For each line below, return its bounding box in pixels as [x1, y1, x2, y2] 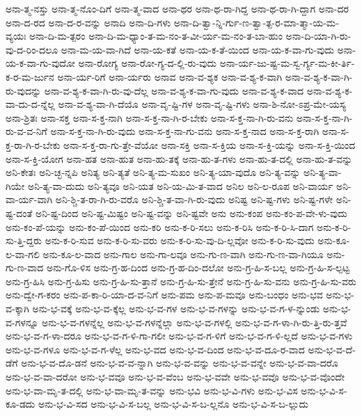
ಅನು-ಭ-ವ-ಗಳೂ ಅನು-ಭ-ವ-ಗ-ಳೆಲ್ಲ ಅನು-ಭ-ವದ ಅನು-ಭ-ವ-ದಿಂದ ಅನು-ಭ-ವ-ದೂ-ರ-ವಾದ [6, 342, 305, 356]
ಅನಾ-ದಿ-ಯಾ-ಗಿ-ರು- [285, 29, 352, 43]
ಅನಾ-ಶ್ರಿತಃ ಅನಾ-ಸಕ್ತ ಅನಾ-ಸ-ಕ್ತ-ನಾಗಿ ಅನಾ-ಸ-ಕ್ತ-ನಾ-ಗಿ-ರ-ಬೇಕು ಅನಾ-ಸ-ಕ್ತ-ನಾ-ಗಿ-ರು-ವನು [6, 110, 294, 125]
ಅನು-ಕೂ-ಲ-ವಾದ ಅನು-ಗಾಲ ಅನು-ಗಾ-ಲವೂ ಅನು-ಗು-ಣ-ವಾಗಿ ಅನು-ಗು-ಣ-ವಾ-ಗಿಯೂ [42, 246, 324, 261]
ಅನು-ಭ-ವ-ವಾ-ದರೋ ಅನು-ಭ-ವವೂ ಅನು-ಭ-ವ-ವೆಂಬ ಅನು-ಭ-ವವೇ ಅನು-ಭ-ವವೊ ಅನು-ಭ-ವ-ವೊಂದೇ [6, 369, 345, 384]
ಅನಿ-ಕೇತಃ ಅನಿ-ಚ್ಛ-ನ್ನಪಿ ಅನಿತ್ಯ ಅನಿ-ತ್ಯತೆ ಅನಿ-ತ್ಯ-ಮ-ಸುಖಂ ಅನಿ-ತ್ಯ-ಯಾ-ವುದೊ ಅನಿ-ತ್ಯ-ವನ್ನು [6, 165, 301, 179]
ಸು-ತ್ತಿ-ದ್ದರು [6, 233, 42, 248]
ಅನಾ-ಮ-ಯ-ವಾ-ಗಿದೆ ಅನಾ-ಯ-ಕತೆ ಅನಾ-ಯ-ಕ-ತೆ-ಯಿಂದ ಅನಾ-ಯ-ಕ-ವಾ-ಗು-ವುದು [61, 42, 334, 56]
